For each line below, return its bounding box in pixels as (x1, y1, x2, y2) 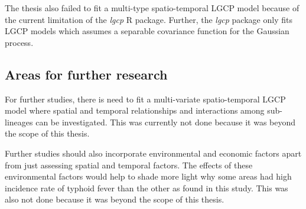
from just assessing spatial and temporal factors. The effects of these (5, 158, 253, 171)
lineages (5, 115, 33, 128)
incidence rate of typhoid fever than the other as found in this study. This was (5, 181, 288, 194)
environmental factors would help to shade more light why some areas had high (5, 170, 292, 183)
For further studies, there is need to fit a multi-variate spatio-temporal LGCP (5, 92, 286, 105)
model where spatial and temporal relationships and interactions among (5, 104, 265, 117)
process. (5, 36, 34, 48)
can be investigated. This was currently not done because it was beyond (35, 115, 296, 128)
